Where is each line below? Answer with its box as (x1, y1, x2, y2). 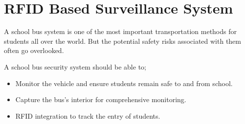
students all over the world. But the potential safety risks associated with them (4, 35, 241, 46)
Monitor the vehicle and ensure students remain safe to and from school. (15, 78, 233, 88)
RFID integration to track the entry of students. (15, 110, 160, 121)
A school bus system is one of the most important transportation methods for (4, 26, 237, 36)
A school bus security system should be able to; (4, 61, 146, 71)
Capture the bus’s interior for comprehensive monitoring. (15, 94, 186, 105)
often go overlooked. (4, 45, 64, 55)
